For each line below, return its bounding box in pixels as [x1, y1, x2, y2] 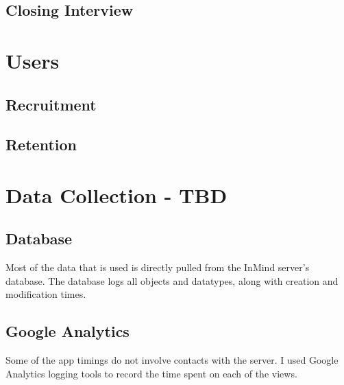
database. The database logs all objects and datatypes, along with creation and [5, 273, 339, 288]
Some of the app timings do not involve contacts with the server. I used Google [5, 353, 339, 367]
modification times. [5, 287, 86, 301]
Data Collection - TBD [5, 180, 228, 209]
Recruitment [5, 93, 97, 115]
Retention [5, 134, 77, 155]
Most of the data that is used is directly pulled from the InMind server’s [5, 260, 310, 275]
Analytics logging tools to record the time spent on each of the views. [5, 366, 297, 380]
